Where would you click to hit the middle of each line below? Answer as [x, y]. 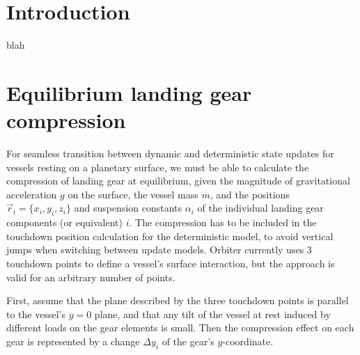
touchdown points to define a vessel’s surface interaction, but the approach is [171, 263]
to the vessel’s [36, 314]
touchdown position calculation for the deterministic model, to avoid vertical [170, 236]
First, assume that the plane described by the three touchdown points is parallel [178, 300]
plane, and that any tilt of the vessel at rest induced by [212, 314]
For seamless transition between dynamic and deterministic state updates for [170, 153]
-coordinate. [248, 341]
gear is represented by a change [73, 341]
